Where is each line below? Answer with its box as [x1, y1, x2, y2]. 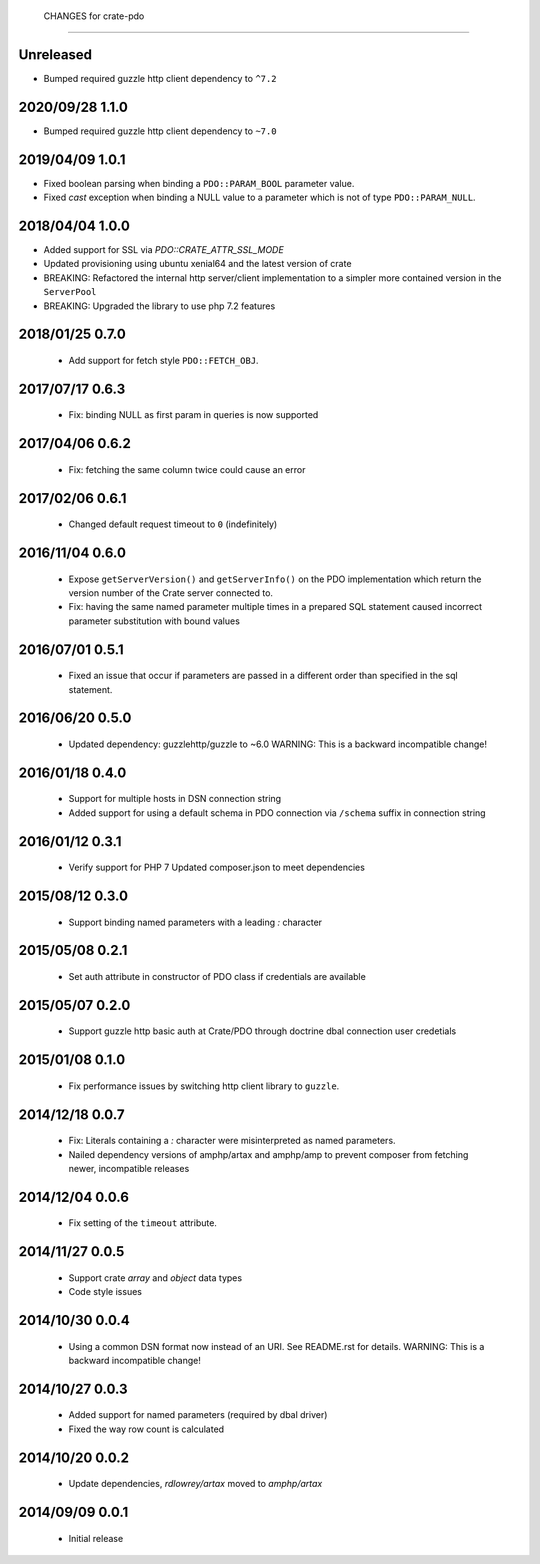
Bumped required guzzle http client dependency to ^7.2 [43, 72, 277, 84]
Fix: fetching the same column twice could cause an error [68, 463, 306, 475]
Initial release [68, 1532, 124, 1544]
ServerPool [43, 286, 97, 298]
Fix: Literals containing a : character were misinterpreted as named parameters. [68, 1135, 396, 1147]
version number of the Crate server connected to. [68, 587, 274, 599]
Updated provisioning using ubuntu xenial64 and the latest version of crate [43, 258, 352, 270]
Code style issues [68, 1286, 142, 1298]
